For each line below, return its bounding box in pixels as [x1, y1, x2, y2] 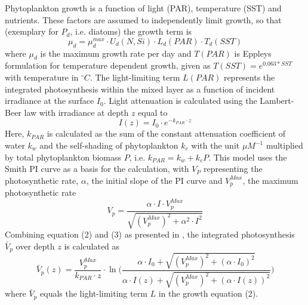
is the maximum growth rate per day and [40, 47, 192, 59]
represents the [223, 70, 275, 83]
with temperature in [5, 70, 79, 83]
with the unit [191, 139, 240, 152]
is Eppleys [234, 47, 272, 59]
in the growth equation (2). [158, 287, 258, 300]
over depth [16, 239, 55, 252]
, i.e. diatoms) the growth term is [70, 25, 192, 38]
